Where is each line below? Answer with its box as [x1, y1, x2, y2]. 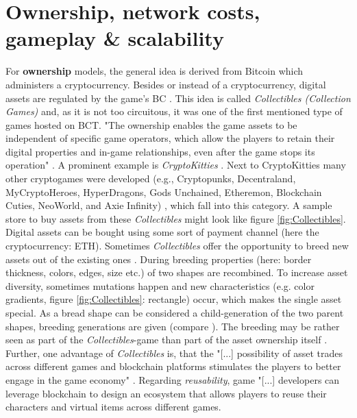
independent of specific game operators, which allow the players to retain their [5, 131, 335, 145]
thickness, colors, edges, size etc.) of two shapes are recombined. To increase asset [5, 265, 348, 280]
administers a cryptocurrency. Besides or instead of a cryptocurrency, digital [5, 77, 326, 91]
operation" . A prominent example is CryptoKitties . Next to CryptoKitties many [5, 158, 346, 172]
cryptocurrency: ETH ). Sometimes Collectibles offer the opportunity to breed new [5, 238, 349, 253]
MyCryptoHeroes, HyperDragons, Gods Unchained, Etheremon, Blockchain [5, 184, 322, 199]
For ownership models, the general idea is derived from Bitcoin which [5, 64, 304, 78]
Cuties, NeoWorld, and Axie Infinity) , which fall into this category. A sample [5, 198, 332, 212]
